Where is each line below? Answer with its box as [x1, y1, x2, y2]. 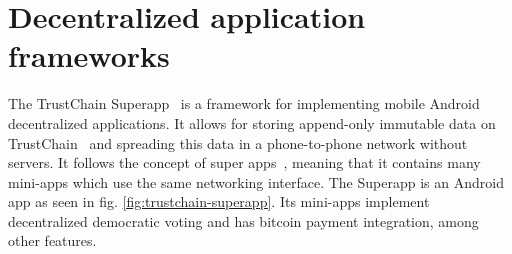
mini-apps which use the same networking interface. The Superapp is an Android [8, 171, 504, 192]
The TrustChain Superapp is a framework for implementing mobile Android [8, 93, 480, 114]
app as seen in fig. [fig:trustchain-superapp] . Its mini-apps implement [8, 191, 430, 212]
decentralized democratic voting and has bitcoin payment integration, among [8, 210, 479, 231]
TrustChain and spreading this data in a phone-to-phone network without [8, 132, 468, 153]
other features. [8, 230, 97, 251]
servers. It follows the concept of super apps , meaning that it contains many [8, 152, 481, 173]
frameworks [8, 35, 170, 76]
